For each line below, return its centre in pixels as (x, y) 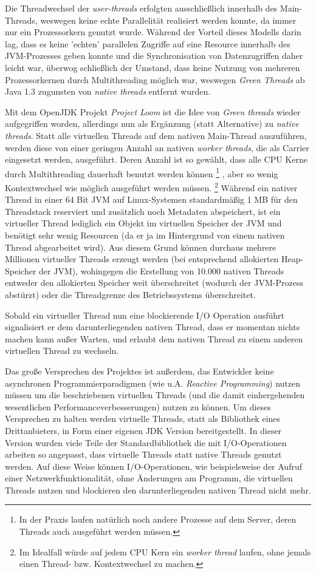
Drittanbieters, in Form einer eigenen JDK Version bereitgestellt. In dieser (143, 430)
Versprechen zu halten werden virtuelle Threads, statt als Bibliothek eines (143, 419)
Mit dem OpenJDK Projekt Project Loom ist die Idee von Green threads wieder (153, 111)
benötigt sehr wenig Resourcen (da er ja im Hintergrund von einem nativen (145, 235)
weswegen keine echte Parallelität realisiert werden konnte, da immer (168, 20)
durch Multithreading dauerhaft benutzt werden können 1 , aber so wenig (142, 172)
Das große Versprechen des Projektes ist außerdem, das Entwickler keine (139, 371)
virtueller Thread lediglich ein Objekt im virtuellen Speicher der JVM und (143, 223)
